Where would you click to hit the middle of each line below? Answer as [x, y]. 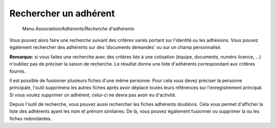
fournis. [18, 71]
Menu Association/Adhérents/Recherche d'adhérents [78, 29]
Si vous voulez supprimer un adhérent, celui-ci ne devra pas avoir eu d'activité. [93, 95]
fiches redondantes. [31, 118]
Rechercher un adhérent [62, 13]
